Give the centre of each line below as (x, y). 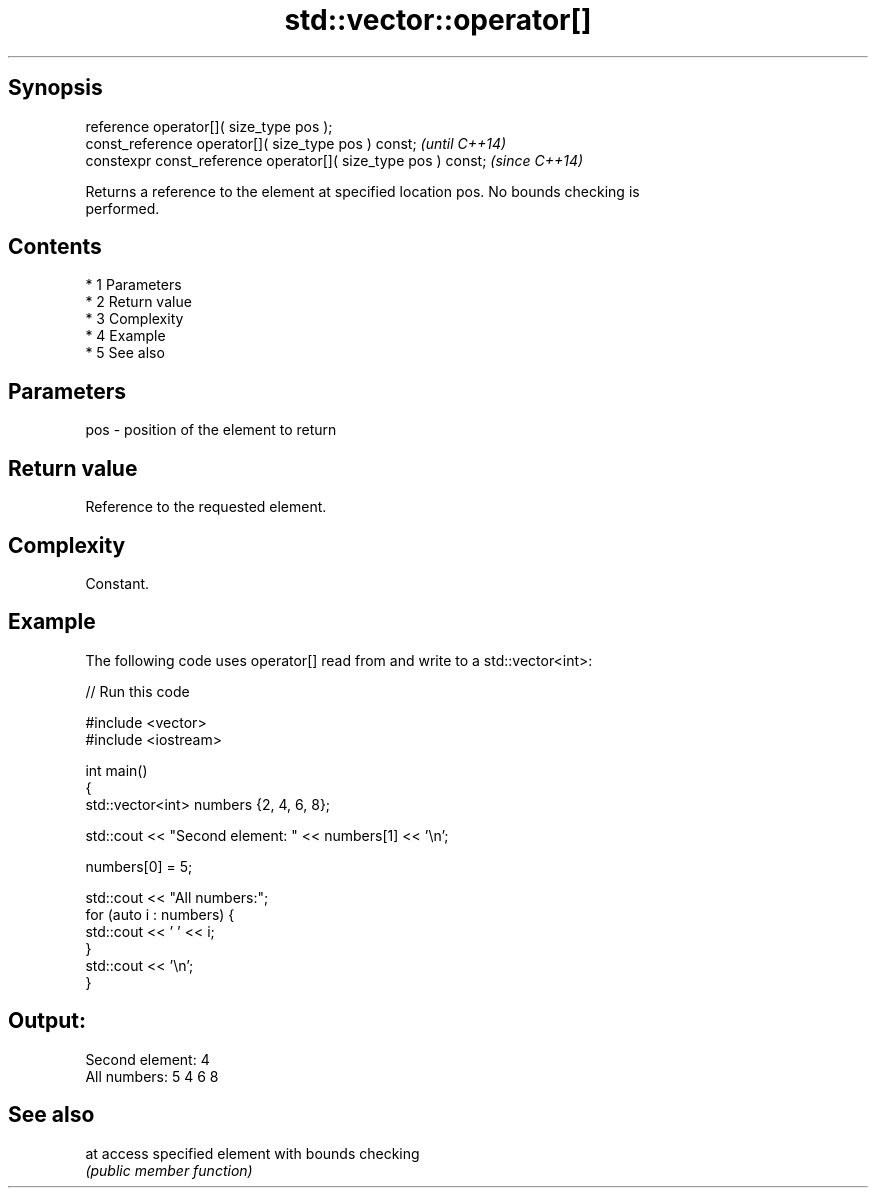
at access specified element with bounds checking (252, 1153)
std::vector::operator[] (438, 20)
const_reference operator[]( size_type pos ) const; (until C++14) (296, 143)
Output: (47, 1021)
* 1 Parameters (133, 285)
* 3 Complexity (134, 319)
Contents (55, 247)
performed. (122, 208)
